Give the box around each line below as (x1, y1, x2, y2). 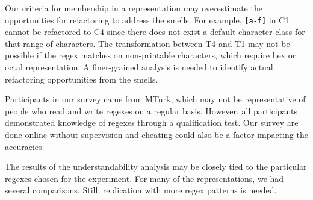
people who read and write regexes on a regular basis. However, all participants (5, 104, 297, 117)
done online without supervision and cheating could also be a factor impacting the (5, 128, 308, 140)
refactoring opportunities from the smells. (5, 72, 158, 85)
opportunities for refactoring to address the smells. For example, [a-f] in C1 (5, 13, 290, 26)
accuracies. (5, 140, 45, 152)
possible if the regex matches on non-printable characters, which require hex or (5, 49, 296, 61)
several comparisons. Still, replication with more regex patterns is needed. (5, 184, 277, 196)
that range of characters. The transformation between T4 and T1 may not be (5, 37, 290, 49)
